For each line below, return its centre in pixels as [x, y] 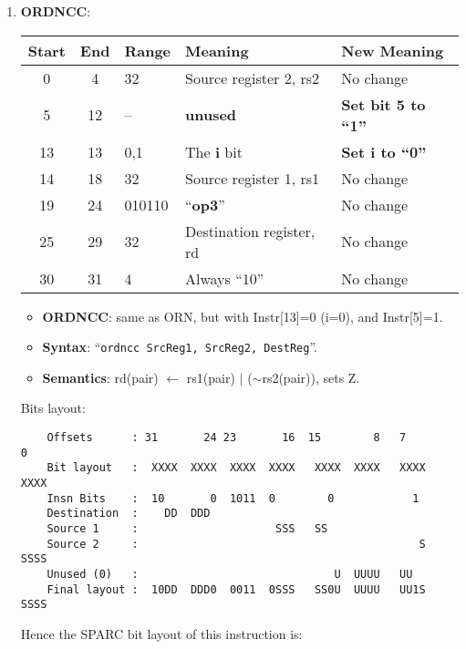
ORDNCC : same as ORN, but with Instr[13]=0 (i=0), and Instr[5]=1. [243, 316]
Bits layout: [53, 408]
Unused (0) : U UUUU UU [230, 574]
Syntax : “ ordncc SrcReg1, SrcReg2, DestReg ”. [180, 347]
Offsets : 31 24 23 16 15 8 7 [227, 438]
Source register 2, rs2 [253, 77]
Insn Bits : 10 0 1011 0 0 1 [233, 498]
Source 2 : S [236, 544]
